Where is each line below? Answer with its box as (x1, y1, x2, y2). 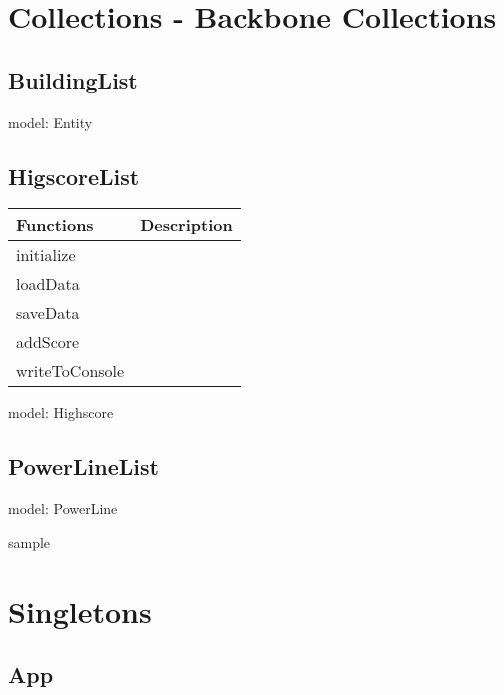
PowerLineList (8, 451, 159, 482)
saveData (16, 301, 80, 325)
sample (8, 531, 51, 552)
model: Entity (8, 111, 93, 132)
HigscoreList (8, 160, 140, 191)
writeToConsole (16, 359, 125, 383)
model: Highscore (8, 402, 114, 423)
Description (140, 213, 233, 237)
